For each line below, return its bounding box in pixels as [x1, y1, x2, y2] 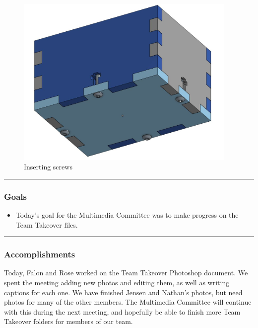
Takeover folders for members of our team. [4, 316, 133, 327]
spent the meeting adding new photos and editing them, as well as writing [4, 277, 230, 287]
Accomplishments [4, 248, 75, 260]
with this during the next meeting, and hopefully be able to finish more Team [4, 306, 241, 317]
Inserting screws [24, 162, 72, 172]
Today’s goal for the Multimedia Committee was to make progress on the [15, 209, 239, 220]
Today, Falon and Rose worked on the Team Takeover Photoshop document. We [4, 267, 248, 278]
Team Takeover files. [15, 219, 78, 230]
